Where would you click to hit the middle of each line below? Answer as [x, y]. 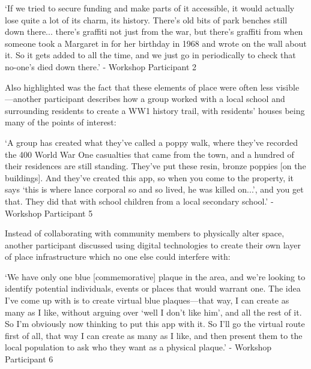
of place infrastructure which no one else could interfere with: [118, 256]
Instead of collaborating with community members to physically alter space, [145, 233]
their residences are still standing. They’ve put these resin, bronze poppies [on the [155, 166]
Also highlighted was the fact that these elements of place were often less [139, 87]
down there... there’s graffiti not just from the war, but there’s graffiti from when [154, 31]
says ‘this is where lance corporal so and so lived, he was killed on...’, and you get [154, 189]
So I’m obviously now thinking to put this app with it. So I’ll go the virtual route [155, 324]
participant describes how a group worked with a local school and [165, 99]
